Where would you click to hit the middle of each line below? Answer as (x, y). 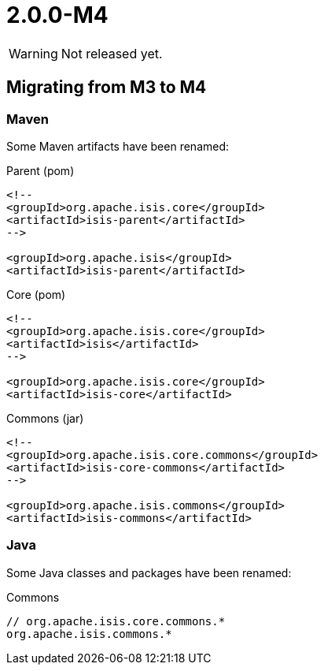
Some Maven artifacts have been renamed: (118, 146)
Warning (33, 53)
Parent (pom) (40, 170)
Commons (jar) (45, 418)
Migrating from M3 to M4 (107, 88)
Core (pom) (36, 294)
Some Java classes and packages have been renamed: (149, 572)
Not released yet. (112, 53)
